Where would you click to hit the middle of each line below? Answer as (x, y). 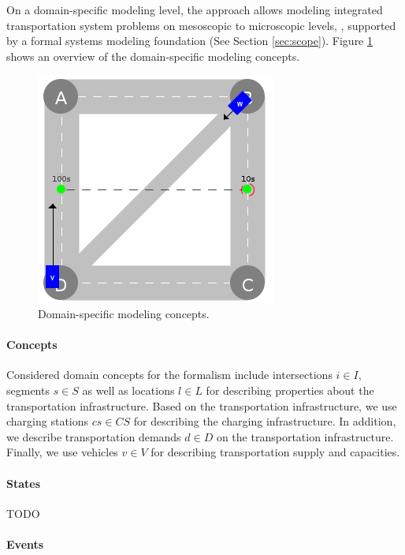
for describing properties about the (290, 390)
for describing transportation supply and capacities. (275, 452)
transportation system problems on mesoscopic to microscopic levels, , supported (201, 25)
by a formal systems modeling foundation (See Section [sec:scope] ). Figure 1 (189, 41)
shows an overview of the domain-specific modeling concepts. (153, 56)
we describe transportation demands (94, 436)
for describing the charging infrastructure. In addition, (265, 421)
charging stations (48, 421)
